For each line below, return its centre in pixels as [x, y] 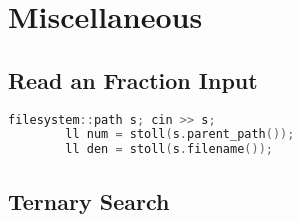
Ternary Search [89, 200]
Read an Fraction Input [133, 79]
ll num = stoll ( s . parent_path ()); [180, 134]
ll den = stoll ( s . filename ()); [169, 149]
